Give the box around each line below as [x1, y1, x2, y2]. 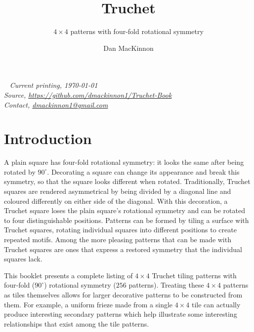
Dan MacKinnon [103, 42, 154, 53]
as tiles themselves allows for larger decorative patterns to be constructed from [4, 289, 243, 299]
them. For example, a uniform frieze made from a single [4, 299, 173, 309]
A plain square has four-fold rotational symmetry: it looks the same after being [4, 157, 244, 167]
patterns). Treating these [128, 280, 204, 290]
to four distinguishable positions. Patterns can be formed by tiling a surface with [4, 215, 249, 225]
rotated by [4, 166, 36, 177]
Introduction [4, 128, 92, 148]
